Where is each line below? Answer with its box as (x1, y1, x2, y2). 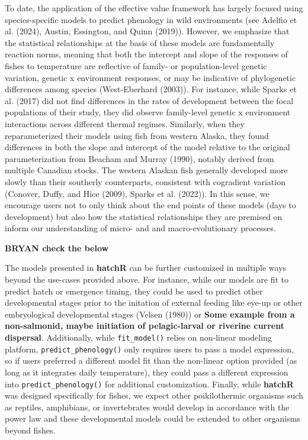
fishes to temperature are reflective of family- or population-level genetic (5, 59, 267, 72)
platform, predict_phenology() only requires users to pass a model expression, (5, 342, 294, 355)
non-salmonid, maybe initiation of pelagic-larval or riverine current (5, 319, 285, 332)
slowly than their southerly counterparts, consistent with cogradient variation (5, 175, 285, 187)
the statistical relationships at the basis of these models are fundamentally (5, 36, 275, 48)
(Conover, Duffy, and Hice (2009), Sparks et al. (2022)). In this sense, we (5, 187, 269, 199)
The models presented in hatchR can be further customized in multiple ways (5, 261, 287, 274)
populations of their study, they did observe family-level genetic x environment (5, 106, 291, 118)
